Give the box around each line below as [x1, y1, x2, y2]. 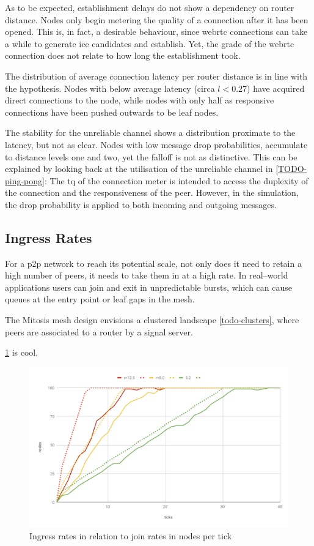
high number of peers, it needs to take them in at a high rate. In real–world [5, 269, 288, 282]
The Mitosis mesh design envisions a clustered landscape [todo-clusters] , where [5, 313, 299, 326]
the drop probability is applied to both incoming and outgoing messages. [5, 198, 277, 211]
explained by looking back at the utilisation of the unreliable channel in [5, 162, 273, 175]
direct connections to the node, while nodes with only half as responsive [5, 94, 274, 107]
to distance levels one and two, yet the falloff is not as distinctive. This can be [5, 150, 298, 163]
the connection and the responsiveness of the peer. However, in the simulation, [5, 186, 299, 199]
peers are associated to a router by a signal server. [5, 325, 193, 338]
